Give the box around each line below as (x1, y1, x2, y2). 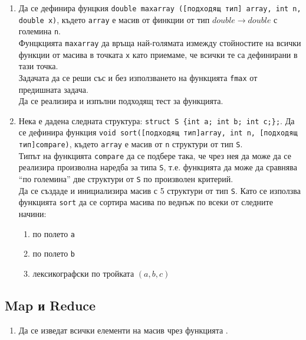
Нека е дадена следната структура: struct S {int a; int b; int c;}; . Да (18, 114, 295, 127)
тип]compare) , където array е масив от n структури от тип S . (18, 138, 243, 150)
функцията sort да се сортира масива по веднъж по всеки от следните (18, 196, 273, 208)
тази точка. (18, 60, 58, 72)
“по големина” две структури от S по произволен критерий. (18, 173, 233, 184)
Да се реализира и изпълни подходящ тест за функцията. (18, 95, 223, 107)
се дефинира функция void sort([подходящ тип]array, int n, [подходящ (18, 126, 298, 138)
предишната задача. (18, 83, 88, 95)
